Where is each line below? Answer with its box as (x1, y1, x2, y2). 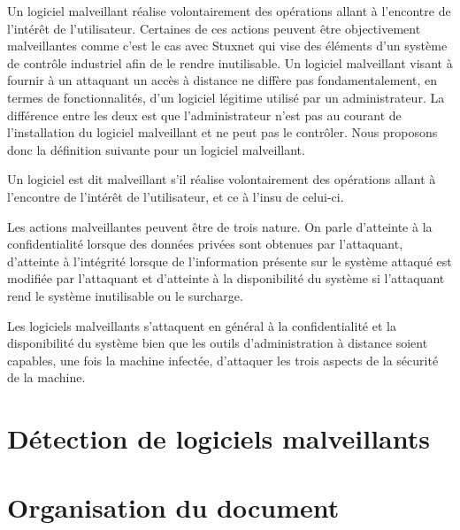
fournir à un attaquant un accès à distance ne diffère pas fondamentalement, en (7, 71, 438, 89)
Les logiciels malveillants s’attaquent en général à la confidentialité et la (7, 316, 396, 334)
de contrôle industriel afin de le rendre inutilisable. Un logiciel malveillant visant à (7, 53, 453, 72)
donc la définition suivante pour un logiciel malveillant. (7, 140, 305, 158)
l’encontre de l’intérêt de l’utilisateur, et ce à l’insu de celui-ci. (7, 187, 344, 205)
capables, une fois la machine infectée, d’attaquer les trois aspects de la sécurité (7, 350, 439, 369)
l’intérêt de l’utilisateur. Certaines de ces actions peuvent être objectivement (7, 19, 421, 37)
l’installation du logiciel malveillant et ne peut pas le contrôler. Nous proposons (7, 123, 438, 142)
